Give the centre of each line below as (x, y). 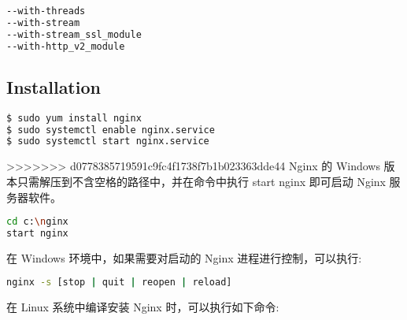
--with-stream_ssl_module (74, 34)
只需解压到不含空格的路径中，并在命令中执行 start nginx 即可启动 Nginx (201, 181)
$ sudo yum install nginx (74, 118)
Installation (54, 86)
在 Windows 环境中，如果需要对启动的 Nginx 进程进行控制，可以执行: (184, 257)
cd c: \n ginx (37, 222)
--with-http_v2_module (66, 46)
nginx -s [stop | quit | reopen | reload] (119, 283)
